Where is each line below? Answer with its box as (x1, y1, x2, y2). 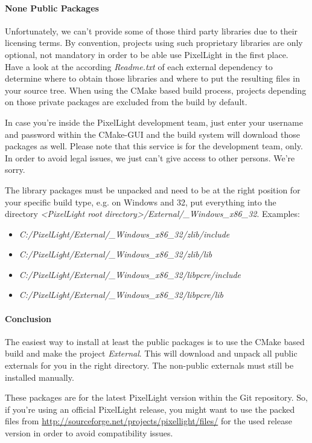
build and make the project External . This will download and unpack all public (5, 347, 298, 360)
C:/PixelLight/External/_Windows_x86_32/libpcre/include (19, 268, 241, 280)
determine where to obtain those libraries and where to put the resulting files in (5, 72, 300, 85)
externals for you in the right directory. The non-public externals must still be (5, 359, 294, 372)
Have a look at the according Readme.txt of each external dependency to (5, 60, 273, 73)
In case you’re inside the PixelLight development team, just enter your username (5, 115, 303, 128)
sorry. (5, 163, 25, 176)
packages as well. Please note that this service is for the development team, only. (5, 140, 303, 152)
